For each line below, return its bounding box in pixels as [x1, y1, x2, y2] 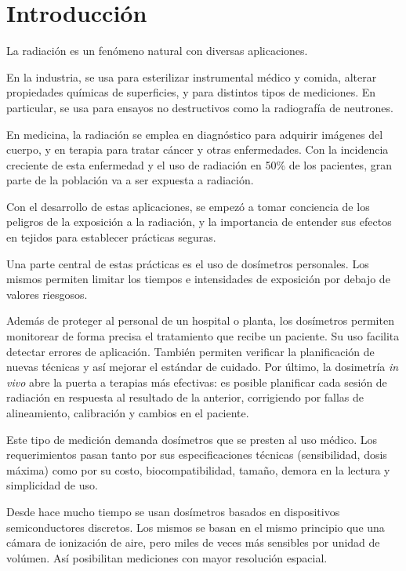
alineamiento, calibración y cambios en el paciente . [6, 405, 249, 420]
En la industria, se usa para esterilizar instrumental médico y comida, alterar [6, 68, 377, 85]
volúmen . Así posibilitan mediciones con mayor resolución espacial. [6, 549, 328, 566]
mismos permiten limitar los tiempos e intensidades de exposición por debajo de [6, 271, 390, 287]
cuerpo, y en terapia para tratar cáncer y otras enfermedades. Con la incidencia [6, 141, 389, 158]
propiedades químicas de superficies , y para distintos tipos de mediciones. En [6, 84, 376, 100]
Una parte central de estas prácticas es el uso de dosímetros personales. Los [6, 255, 369, 271]
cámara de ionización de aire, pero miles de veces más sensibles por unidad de [6, 534, 380, 551]
